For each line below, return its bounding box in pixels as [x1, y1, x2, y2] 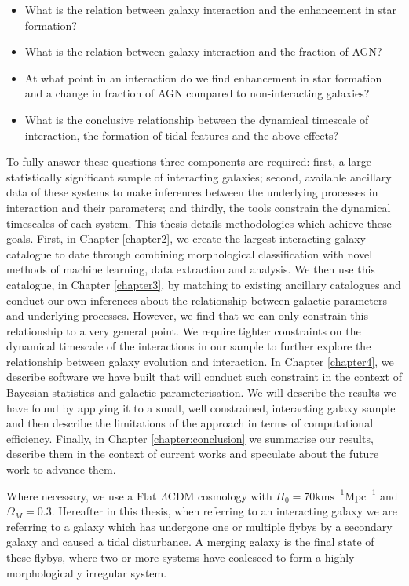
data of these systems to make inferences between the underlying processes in [6, 184, 378, 200]
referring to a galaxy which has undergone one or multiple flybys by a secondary [6, 518, 393, 534]
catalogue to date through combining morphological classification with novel [6, 245, 373, 262]
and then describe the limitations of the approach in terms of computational [6, 415, 374, 431]
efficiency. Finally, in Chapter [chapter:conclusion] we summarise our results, [6, 430, 374, 446]
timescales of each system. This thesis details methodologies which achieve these [6, 214, 392, 231]
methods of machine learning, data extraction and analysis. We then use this [6, 261, 375, 277]
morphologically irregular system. [6, 564, 167, 581]
